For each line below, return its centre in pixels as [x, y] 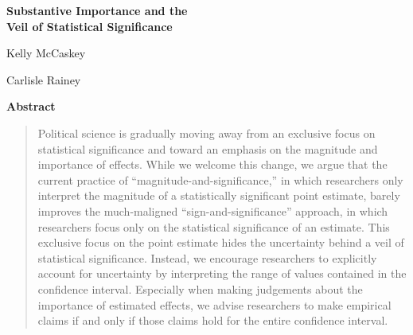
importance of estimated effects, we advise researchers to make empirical [214, 304]
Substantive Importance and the [97, 10]
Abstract [31, 106]
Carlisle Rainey [44, 79]
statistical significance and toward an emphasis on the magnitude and [208, 148]
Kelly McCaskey [46, 53]
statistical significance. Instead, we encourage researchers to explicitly [207, 257]
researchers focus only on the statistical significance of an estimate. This [214, 226]
